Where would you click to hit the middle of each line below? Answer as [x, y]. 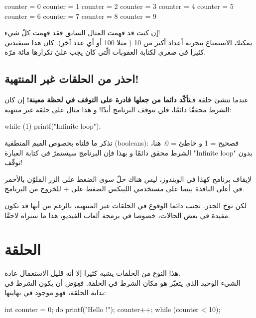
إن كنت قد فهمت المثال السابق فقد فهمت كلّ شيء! [82, 33]
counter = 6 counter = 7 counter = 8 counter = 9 [81, 16]
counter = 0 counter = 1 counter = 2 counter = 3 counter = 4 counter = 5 [119, 6]
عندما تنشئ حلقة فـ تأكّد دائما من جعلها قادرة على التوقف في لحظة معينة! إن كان [127, 100]
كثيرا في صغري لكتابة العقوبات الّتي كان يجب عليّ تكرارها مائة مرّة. [105, 52]
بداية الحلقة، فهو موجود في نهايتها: [55, 292]
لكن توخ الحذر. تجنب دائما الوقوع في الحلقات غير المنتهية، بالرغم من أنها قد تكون [126, 205]
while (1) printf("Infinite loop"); [53, 126]
